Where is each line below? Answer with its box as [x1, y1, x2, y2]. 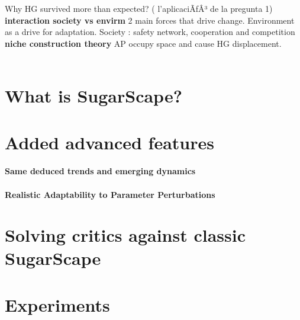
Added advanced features [5, 130, 214, 154]
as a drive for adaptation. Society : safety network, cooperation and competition [5, 25, 295, 38]
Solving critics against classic [5, 223, 246, 247]
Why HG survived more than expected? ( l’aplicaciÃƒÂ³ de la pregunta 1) [5, 2, 273, 14]
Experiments [5, 292, 110, 316]
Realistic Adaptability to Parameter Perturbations [5, 188, 215, 200]
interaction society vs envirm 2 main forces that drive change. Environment [5, 14, 295, 26]
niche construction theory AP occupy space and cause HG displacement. [5, 37, 282, 49]
